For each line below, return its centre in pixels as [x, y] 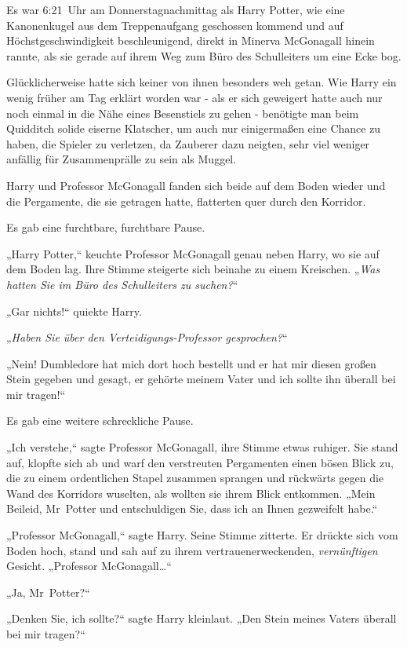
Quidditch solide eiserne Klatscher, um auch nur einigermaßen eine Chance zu [194, 128]
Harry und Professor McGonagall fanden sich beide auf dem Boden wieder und [196, 185]
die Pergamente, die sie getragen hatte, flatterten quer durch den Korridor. [186, 201]
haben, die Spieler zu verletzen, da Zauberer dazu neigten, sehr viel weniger [188, 143]
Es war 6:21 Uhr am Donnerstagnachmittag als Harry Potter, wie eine [176, 9]
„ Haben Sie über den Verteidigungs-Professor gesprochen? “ [147, 337]
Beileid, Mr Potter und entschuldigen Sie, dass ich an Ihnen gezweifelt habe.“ [192, 508]
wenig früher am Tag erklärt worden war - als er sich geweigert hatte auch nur [194, 97]
